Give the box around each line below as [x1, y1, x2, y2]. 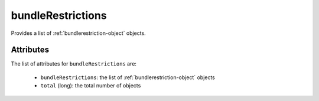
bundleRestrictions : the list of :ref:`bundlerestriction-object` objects [40, 74, 216, 81]
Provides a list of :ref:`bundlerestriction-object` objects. [11, 30, 146, 37]
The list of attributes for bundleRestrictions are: [11, 60, 137, 67]
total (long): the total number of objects [40, 82, 141, 89]
